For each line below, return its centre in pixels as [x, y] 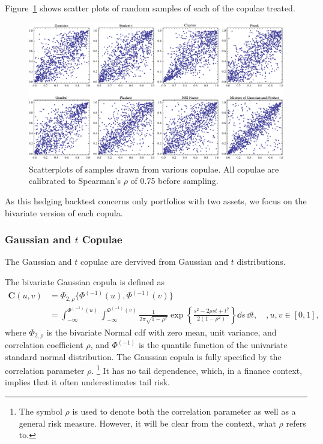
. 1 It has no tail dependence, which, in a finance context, [197, 369]
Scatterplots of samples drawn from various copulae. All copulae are [154, 169]
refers [296, 423]
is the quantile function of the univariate [213, 345]
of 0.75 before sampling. [174, 181]
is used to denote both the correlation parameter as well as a [184, 411]
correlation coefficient [44, 345]
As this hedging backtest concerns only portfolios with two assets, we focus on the [156, 201]
